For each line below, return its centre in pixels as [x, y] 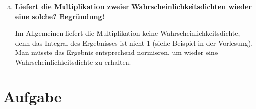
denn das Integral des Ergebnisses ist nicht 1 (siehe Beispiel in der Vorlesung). [134, 42]
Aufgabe [32, 96]
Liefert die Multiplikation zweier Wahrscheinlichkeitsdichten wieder [133, 6]
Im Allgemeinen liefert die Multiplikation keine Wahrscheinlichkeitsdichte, [128, 33]
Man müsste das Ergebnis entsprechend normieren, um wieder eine [117, 52]
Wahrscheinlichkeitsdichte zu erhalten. [73, 62]
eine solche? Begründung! [60, 16]
